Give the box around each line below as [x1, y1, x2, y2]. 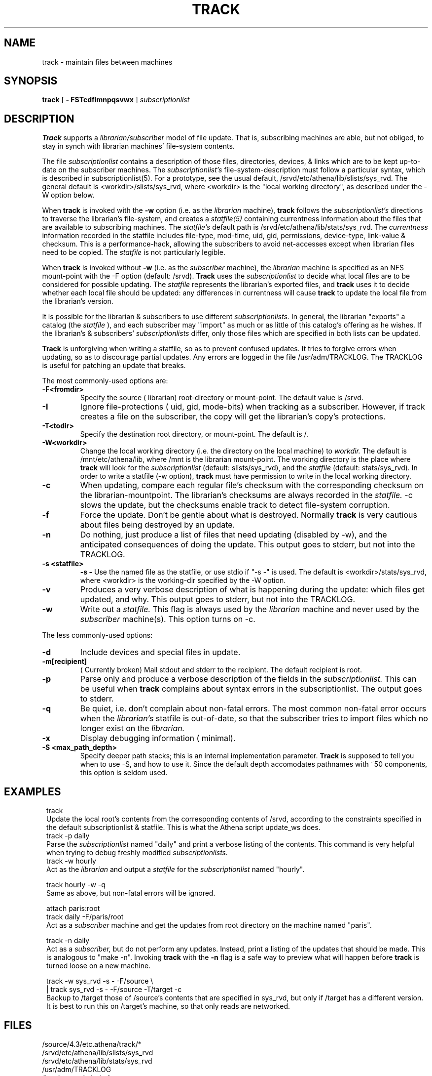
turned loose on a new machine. [46, 961, 151, 970]
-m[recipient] [42, 657, 87, 666]
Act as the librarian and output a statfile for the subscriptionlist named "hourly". [46, 865, 305, 874]
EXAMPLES [4, 785, 61, 798]
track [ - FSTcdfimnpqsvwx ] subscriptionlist [42, 95, 190, 104]
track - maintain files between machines [42, 57, 173, 66]
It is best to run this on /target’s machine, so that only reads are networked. [46, 1002, 290, 1011]
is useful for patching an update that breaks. [42, 361, 186, 370]
